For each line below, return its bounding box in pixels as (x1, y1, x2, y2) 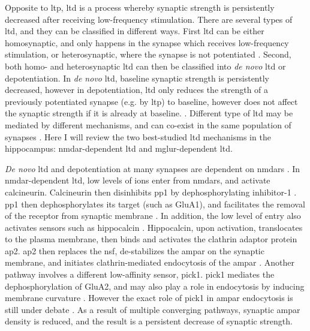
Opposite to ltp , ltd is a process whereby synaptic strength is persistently (5, 1, 275, 13)
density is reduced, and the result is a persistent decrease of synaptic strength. (5, 315, 293, 327)
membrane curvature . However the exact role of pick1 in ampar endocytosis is (5, 291, 293, 304)
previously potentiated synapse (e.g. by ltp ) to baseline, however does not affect (5, 95, 298, 107)
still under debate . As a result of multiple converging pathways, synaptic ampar (5, 303, 300, 315)
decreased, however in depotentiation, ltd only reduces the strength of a (5, 83, 269, 96)
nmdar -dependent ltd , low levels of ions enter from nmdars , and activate (5, 174, 270, 186)
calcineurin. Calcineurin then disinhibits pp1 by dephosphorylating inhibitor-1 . (5, 185, 297, 198)
